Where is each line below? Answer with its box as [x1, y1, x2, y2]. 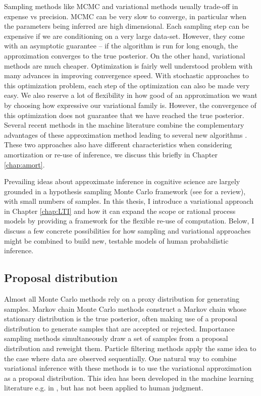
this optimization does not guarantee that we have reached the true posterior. [4, 109, 244, 120]
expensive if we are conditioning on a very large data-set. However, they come [4, 30, 245, 41]
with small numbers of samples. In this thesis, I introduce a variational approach [4, 196, 253, 206]
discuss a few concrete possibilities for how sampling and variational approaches [4, 225, 251, 236]
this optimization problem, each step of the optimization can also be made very [4, 80, 250, 90]
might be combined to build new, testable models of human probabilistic [4, 235, 229, 246]
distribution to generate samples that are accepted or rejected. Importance [4, 323, 235, 333]
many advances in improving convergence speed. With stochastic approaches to [4, 70, 249, 81]
